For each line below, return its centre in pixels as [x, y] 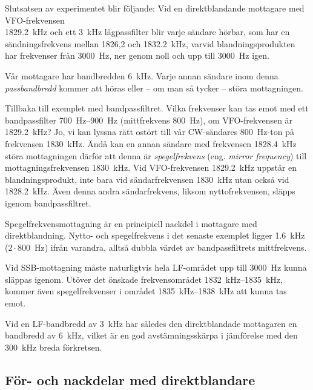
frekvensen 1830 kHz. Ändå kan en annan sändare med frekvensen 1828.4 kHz [151, 143]
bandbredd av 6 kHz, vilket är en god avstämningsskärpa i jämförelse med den [151, 335]
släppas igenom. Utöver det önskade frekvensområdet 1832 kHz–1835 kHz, [144, 279]
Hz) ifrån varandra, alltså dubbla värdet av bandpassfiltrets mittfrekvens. [171, 247]
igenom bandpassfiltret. [48, 203]
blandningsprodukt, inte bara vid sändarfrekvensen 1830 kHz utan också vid [147, 179]
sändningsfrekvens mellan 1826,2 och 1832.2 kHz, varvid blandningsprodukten [150, 43]
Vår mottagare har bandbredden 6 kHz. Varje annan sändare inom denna [142, 75]
